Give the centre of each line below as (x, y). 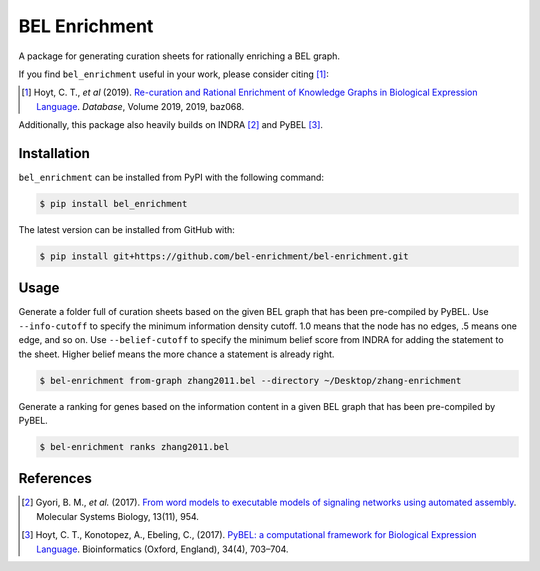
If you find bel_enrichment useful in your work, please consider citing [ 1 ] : (173, 74)
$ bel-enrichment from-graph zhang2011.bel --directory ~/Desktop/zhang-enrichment (250, 380)
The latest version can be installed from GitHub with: (126, 229)
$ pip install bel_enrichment (113, 203)
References (55, 478)
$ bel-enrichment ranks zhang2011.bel (134, 446)
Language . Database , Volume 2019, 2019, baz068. (140, 106)
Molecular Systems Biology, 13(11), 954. (118, 516)
